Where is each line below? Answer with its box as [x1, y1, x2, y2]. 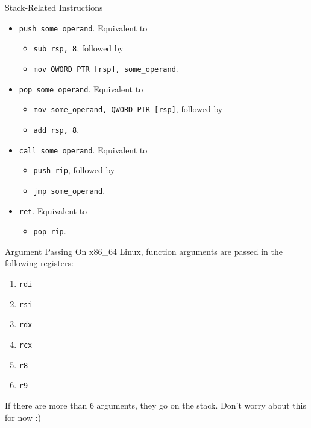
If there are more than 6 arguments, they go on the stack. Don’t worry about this [5, 398, 306, 411]
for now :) [5, 410, 41, 423]
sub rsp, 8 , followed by [33, 42, 124, 54]
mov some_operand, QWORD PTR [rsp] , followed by [33, 103, 223, 115]
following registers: [5, 257, 74, 269]
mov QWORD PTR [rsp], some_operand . [33, 62, 178, 74]
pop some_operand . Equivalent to [19, 82, 143, 95]
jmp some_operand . [33, 184, 105, 196]
